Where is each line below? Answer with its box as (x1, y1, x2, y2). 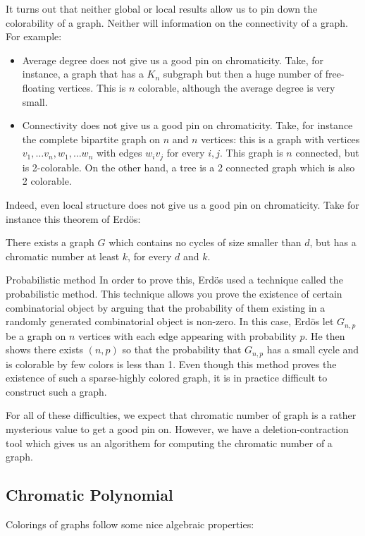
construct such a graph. (6, 384, 107, 398)
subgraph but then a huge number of (163, 66, 323, 81)
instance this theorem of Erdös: (6, 211, 141, 226)
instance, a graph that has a (22, 66, 144, 81)
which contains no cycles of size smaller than (109, 235, 302, 250)
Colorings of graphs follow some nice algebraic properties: (6, 517, 254, 531)
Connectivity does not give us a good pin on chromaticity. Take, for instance (22, 118, 353, 133)
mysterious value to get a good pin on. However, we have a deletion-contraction (6, 422, 349, 437)
